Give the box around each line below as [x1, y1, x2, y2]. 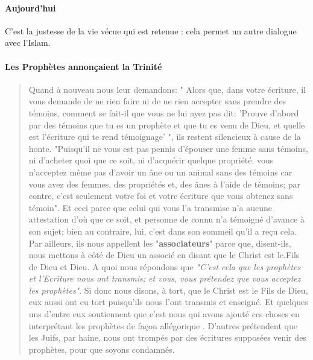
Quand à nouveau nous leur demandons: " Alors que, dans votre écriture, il [28, 83, 306, 95]
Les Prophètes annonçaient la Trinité [5, 60, 162, 72]
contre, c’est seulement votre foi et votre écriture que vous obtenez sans [28, 189, 293, 202]
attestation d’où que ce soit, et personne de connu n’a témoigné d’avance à [28, 213, 305, 226]
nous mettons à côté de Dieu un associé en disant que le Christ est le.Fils [28, 248, 300, 261]
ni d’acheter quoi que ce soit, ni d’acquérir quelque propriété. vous [28, 154, 274, 166]
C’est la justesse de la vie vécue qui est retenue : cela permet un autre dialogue [5, 24, 297, 37]
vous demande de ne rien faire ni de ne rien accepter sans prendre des [28, 95, 286, 107]
